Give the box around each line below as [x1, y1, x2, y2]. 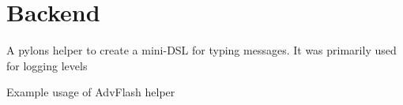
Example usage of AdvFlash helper [6, 84, 175, 100]
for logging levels [6, 57, 88, 73]
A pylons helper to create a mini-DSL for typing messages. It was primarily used [6, 42, 397, 58]
